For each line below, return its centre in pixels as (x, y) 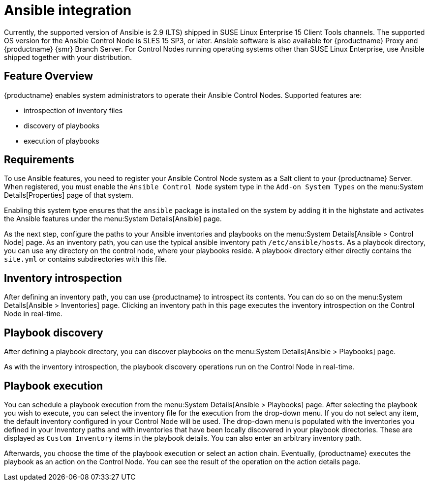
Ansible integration (68, 10)
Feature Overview (49, 76)
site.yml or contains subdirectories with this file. (86, 259)
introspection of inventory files (73, 110)
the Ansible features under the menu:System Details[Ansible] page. (113, 219)
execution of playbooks (61, 141)
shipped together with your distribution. (68, 57)
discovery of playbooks (62, 125)
